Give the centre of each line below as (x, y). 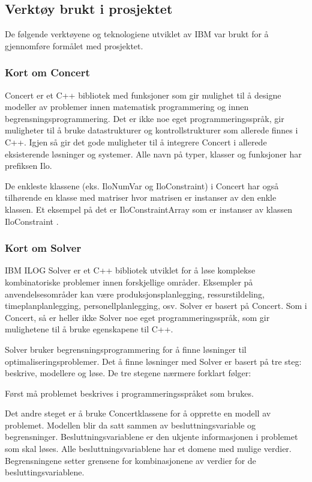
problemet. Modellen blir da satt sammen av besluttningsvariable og (130, 425)
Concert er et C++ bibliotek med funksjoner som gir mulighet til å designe (143, 95)
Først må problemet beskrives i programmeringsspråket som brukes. (129, 393)
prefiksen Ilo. (28, 166)
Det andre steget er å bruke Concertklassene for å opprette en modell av (138, 413)
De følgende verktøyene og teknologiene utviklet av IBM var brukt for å (137, 34)
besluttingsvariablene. (45, 472)
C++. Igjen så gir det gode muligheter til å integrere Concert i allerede (136, 142)
